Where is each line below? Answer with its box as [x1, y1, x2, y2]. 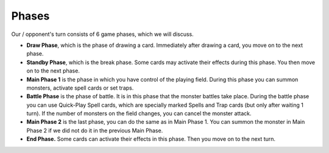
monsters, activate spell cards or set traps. [26, 84, 134, 91]
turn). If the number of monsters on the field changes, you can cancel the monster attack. [26, 110, 252, 117]
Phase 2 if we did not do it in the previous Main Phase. [26, 127, 163, 134]
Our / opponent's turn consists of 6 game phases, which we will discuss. [11, 30, 194, 38]
